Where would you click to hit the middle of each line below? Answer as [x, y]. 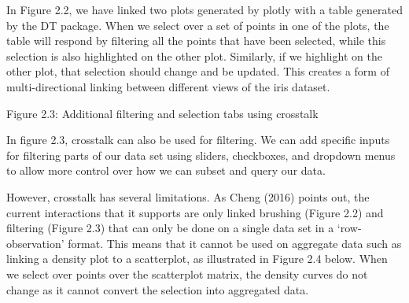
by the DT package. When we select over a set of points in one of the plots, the [198, 25]
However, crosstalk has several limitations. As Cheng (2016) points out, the [188, 196]
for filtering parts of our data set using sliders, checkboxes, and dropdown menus [201, 155]
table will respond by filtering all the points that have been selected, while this [196, 41]
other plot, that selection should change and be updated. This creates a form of [198, 71]
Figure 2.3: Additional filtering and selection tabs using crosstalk [162, 113]
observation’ [35, 243]
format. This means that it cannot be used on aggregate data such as [235, 243]
